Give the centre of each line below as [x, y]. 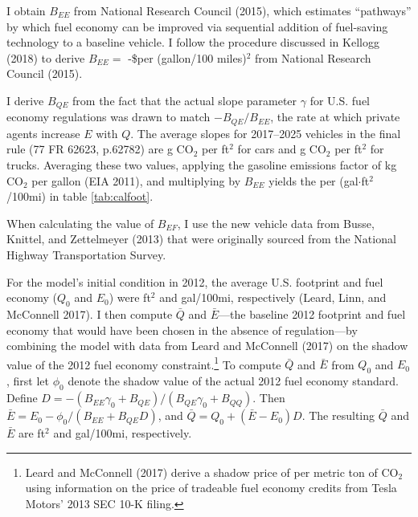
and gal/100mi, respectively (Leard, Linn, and [273, 297]
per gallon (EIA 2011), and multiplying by [136, 180]
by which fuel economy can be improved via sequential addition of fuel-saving [197, 26]
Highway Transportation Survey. [86, 255]
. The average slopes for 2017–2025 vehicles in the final [266, 133]
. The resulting [338, 415]
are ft [32, 433]
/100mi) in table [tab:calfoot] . [80, 196]
